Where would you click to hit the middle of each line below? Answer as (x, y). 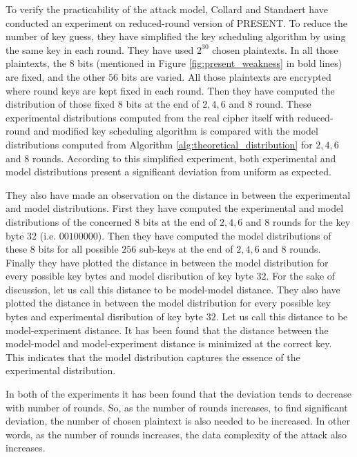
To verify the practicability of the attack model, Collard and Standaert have (167, 9)
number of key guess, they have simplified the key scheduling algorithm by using (176, 36)
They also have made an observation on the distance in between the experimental (178, 194)
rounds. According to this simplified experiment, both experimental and (184, 158)
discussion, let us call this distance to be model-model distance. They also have (173, 289)
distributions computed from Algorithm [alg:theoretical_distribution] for (159, 144)
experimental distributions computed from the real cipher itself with (150, 117)
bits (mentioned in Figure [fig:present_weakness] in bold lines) (210, 63)
